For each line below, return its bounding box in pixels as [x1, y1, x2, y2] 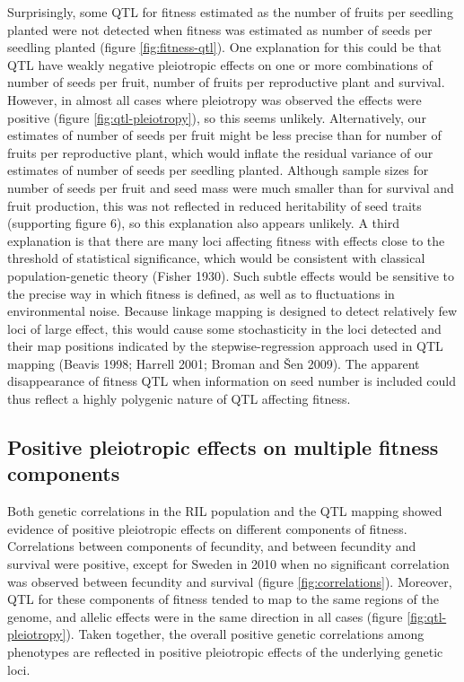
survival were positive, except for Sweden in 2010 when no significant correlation [7, 555, 450, 573]
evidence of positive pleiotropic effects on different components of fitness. [7, 519, 407, 538]
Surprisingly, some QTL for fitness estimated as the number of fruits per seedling [7, 3, 453, 21]
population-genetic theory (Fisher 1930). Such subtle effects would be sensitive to [7, 266, 455, 284]
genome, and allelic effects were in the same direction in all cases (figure [7, 607, 403, 625]
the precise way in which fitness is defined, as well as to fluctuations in [7, 284, 395, 302]
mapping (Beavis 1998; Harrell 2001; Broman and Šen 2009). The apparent [7, 354, 420, 372]
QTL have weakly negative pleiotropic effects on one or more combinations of [7, 55, 433, 74]
